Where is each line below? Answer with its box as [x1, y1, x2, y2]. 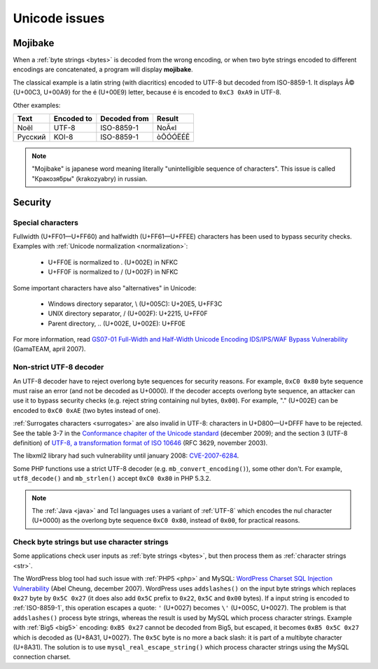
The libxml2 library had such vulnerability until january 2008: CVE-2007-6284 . [13, 451, 239, 460]
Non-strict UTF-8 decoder [13, 362, 104, 372]
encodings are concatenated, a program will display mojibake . [13, 65, 193, 73]
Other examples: [13, 101, 61, 109]
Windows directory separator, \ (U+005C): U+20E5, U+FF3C [48, 300, 223, 308]
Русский [17, 132, 46, 142]
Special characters [13, 218, 78, 227]
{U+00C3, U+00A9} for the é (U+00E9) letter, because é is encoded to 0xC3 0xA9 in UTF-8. [13, 88, 281, 97]
